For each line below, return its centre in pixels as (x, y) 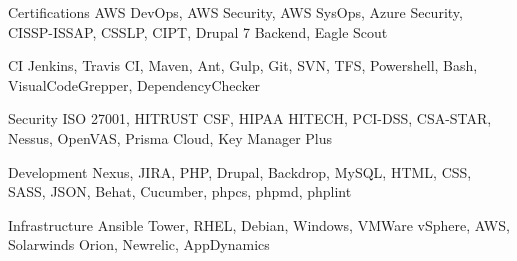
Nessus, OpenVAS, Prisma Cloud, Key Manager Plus (170, 137)
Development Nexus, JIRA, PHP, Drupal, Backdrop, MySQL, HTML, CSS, (240, 171)
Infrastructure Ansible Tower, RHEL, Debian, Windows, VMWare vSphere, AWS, (259, 224)
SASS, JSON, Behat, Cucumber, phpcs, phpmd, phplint (180, 191)
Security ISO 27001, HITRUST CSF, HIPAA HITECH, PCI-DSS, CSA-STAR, (250, 118)
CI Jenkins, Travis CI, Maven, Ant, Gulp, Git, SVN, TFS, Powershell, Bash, (243, 65)
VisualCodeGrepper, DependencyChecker (134, 84)
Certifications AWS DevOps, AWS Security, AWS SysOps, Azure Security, (235, 12)
